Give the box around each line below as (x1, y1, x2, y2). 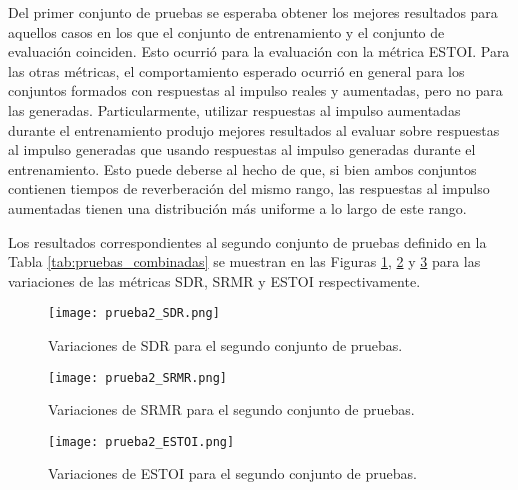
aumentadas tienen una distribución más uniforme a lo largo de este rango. (8, 197, 467, 218)
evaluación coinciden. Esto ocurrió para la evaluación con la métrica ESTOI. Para (8, 41, 510, 62)
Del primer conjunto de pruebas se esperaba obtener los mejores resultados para (8, 2, 498, 22)
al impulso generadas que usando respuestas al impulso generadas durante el (8, 139, 476, 160)
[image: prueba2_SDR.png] (48, 306, 220, 321)
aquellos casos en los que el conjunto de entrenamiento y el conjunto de (8, 21, 445, 42)
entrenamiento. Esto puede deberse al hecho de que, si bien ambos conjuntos (8, 158, 477, 179)
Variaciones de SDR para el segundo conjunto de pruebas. (48, 334, 403, 355)
